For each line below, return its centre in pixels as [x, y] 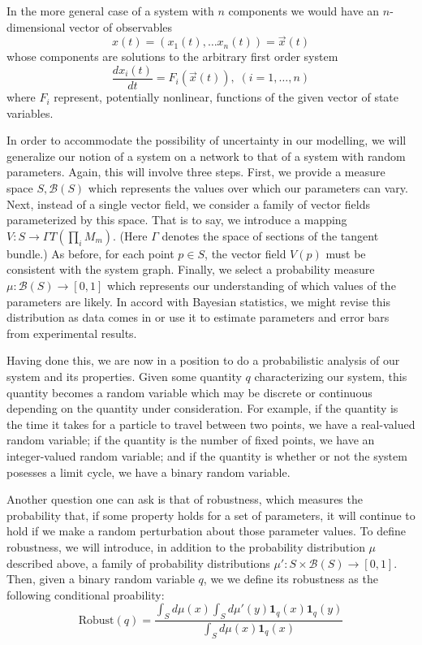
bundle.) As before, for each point [90, 253]
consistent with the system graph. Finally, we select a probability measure [191, 269]
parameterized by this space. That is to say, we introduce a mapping [177, 220]
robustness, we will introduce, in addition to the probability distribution [186, 546]
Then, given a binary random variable [101, 579]
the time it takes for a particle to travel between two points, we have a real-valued [211, 424]
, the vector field [245, 253]
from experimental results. [72, 333]
